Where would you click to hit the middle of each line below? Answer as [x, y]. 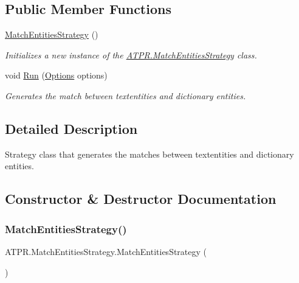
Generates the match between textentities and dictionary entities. [125, 95]
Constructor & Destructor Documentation [141, 199]
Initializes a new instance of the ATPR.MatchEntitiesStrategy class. [131, 54]
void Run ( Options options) [56, 75]
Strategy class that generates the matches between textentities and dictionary [149, 154]
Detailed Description [71, 128]
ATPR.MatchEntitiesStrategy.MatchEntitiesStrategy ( [106, 251]
